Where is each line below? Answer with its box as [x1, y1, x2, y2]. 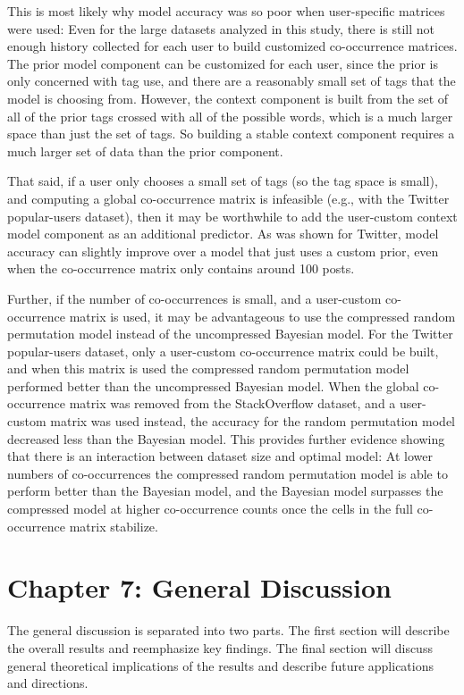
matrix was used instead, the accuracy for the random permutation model [50, 412, 455, 431]
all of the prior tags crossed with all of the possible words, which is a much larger [7, 106, 453, 125]
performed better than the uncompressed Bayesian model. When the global [7, 376, 419, 395]
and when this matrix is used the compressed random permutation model [7, 359, 409, 378]
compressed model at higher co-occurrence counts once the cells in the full [7, 499, 413, 518]
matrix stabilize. [69, 516, 158, 535]
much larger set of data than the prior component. [7, 141, 283, 160]
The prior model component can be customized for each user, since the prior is [7, 54, 438, 72]
